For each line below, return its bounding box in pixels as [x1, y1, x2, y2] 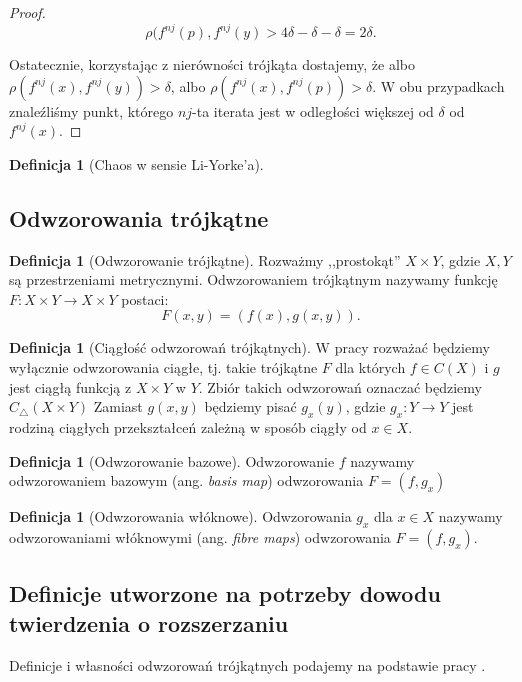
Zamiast [93, 396, 143, 417]
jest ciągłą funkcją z [9, 376, 132, 397]
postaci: [121, 288, 169, 309]
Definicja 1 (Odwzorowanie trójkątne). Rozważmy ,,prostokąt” [9, 249, 401, 270]
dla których [335, 357, 406, 378]
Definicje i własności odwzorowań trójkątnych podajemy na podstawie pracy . [9, 654, 486, 675]
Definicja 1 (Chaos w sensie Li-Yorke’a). [9, 153, 264, 174]
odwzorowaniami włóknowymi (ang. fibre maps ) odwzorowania [9, 527, 391, 548]
